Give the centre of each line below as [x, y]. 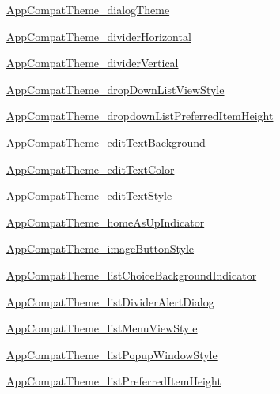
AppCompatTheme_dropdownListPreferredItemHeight [140, 116]
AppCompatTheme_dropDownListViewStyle [115, 89]
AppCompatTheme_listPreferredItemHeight [114, 381]
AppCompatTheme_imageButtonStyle [100, 248]
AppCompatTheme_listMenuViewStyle [102, 328]
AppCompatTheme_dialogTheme [88, 9]
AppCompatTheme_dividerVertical [93, 63]
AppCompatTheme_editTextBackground [106, 142]
